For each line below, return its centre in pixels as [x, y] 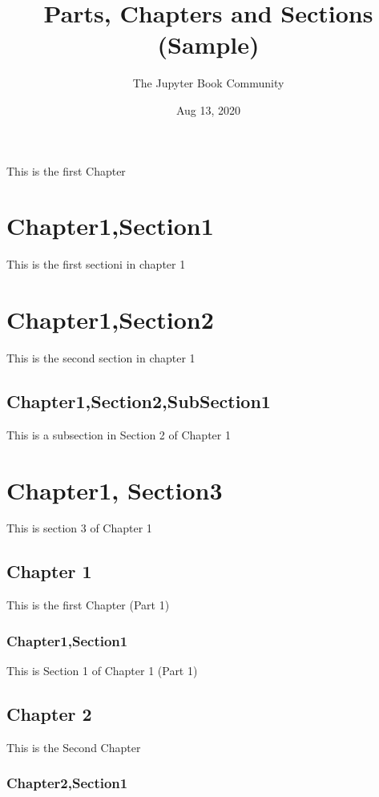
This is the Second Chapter [74, 747]
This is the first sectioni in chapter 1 [96, 264]
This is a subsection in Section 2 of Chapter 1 [119, 434]
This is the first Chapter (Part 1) [88, 605]
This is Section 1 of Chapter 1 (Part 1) [102, 671]
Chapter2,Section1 [67, 783]
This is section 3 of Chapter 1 [79, 528]
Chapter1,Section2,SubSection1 [139, 401]
